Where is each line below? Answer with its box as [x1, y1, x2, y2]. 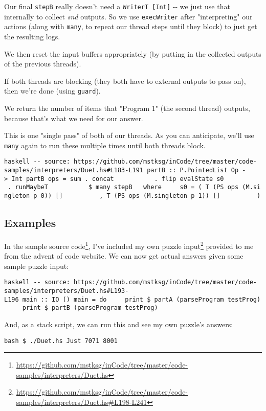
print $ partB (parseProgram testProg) [22, 304, 158, 312]
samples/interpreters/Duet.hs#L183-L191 [4, 167, 144, 174]
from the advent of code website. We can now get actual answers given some [4, 250, 243, 261]
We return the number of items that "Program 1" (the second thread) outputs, [4, 103, 250, 113]
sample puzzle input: [4, 260, 69, 271]
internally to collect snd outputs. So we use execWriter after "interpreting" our [4, 11, 253, 21]
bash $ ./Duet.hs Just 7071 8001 [4, 337, 118, 345]
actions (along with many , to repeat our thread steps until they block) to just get [4, 21, 257, 32]
